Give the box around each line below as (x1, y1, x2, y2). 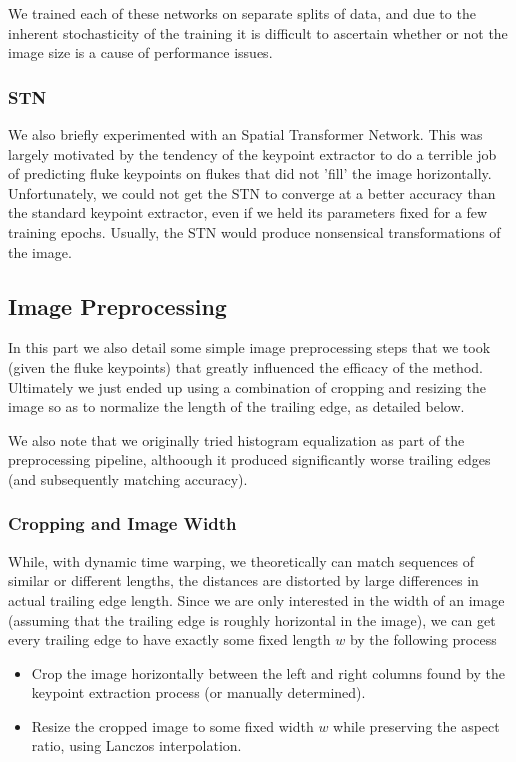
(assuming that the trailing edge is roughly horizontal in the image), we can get (8, 609, 496, 630)
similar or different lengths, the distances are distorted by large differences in (8, 570, 479, 591)
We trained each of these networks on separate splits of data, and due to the (8, 3, 476, 23)
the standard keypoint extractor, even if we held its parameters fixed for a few (8, 202, 488, 223)
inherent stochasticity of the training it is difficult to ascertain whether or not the (8, 22, 508, 43)
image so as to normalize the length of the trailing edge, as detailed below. (8, 396, 465, 417)
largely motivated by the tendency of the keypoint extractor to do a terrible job (8, 143, 497, 164)
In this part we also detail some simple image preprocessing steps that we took (8, 337, 491, 358)
